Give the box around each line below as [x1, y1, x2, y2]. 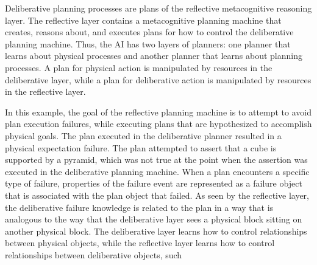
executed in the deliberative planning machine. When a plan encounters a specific [5, 165, 310, 177]
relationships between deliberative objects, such [5, 248, 182, 261]
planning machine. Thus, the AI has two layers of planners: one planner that [5, 37, 291, 50]
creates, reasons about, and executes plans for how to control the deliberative [5, 26, 294, 38]
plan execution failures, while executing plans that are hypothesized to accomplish [5, 117, 312, 130]
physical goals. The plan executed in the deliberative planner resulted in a [5, 129, 282, 142]
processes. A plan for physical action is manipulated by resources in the [5, 61, 272, 74]
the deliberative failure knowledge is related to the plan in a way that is [5, 201, 274, 213]
